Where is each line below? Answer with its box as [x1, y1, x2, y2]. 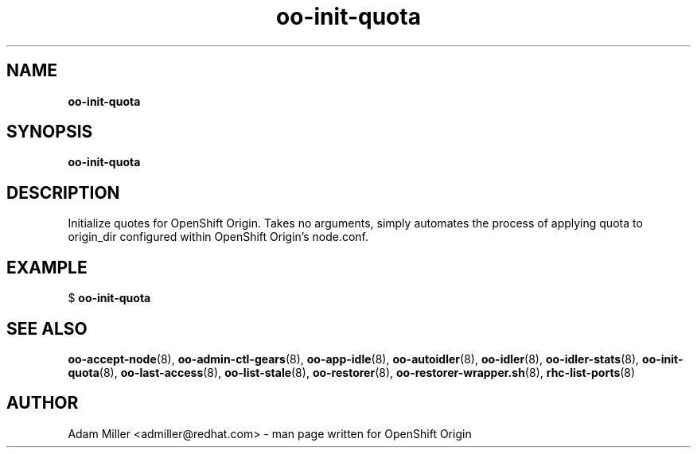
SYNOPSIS [6, 122, 93, 142]
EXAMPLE [6, 257, 88, 277]
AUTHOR [6, 393, 79, 413]
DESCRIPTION [6, 182, 120, 203]
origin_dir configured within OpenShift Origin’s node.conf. [68, 230, 368, 244]
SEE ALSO [6, 318, 88, 339]
